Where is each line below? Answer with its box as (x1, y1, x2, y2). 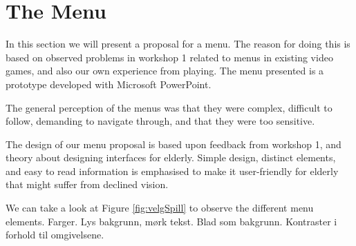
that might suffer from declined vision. (6, 177, 169, 192)
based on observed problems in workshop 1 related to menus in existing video (6, 50, 333, 64)
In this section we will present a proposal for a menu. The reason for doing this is (6, 37, 350, 51)
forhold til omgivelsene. (6, 227, 104, 242)
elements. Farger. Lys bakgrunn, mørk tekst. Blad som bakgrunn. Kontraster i (6, 214, 337, 228)
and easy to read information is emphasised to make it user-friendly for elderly (6, 163, 339, 178)
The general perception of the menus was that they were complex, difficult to (6, 100, 332, 114)
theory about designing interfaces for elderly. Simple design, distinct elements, (6, 150, 336, 165)
